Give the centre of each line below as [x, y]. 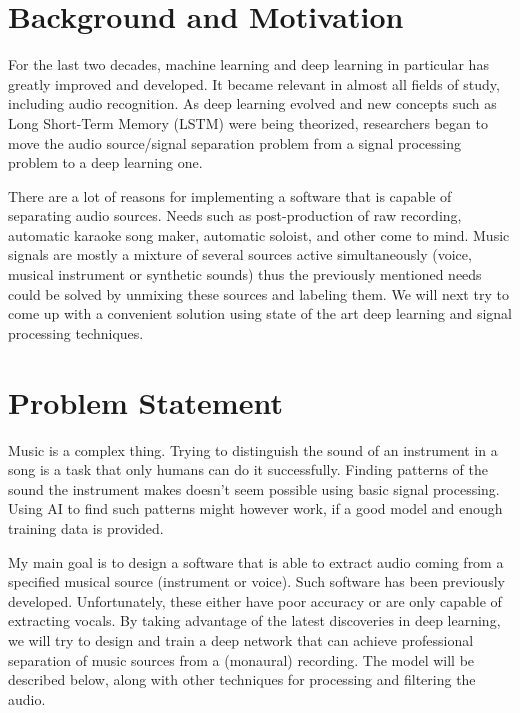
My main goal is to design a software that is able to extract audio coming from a [256, 561]
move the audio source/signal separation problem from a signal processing [234, 142]
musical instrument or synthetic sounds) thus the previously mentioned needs [245, 274]
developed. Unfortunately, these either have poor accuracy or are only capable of [255, 600]
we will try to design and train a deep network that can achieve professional [241, 639]
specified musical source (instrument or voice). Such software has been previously [256, 581]
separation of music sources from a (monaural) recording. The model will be [241, 659]
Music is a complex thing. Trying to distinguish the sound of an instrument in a [253, 449]
